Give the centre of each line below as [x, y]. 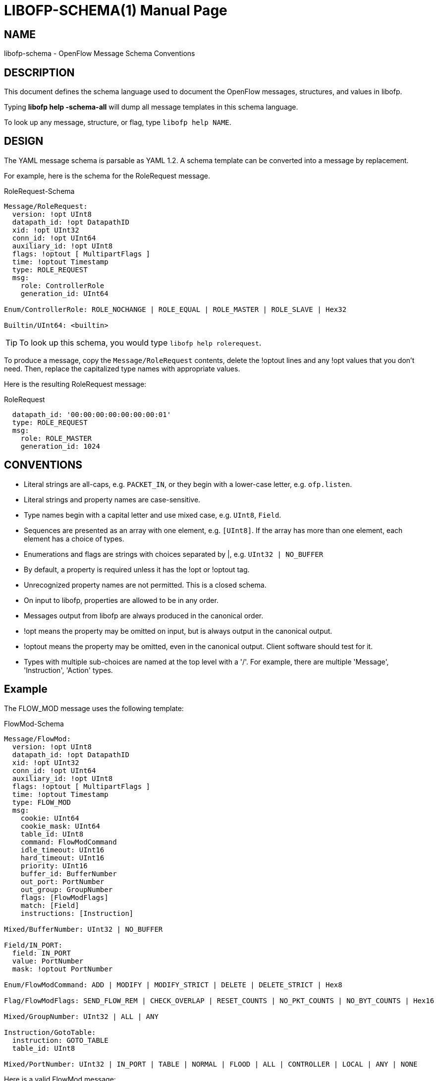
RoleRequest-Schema [39, 191]
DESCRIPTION [39, 72]
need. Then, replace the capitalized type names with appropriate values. [122, 368]
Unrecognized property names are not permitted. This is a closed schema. [145, 585]
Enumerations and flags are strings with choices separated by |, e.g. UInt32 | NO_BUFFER [174, 554]
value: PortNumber [48, 961]
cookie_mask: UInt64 [60, 826]
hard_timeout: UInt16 [62, 858]
